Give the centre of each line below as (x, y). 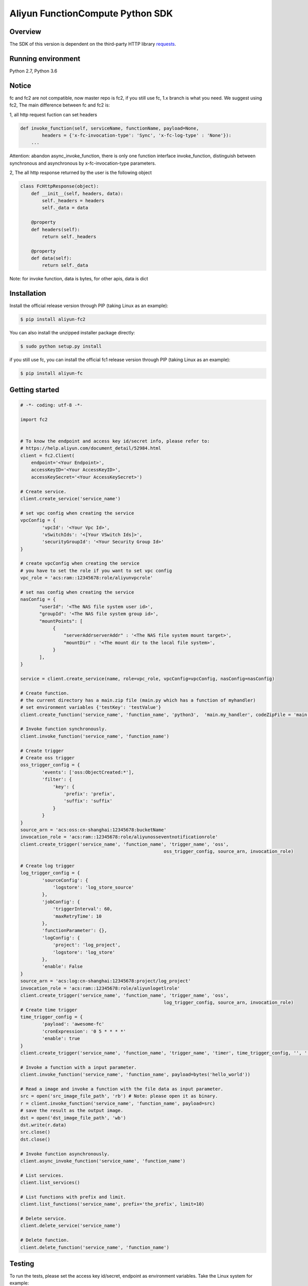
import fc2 (34, 419)
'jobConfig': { (61, 902)
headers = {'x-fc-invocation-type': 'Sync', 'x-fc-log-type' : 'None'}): (137, 136)
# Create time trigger (49, 1010)
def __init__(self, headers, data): (77, 193)
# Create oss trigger (47, 758)
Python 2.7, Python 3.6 (33, 71)
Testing (22, 1264)
